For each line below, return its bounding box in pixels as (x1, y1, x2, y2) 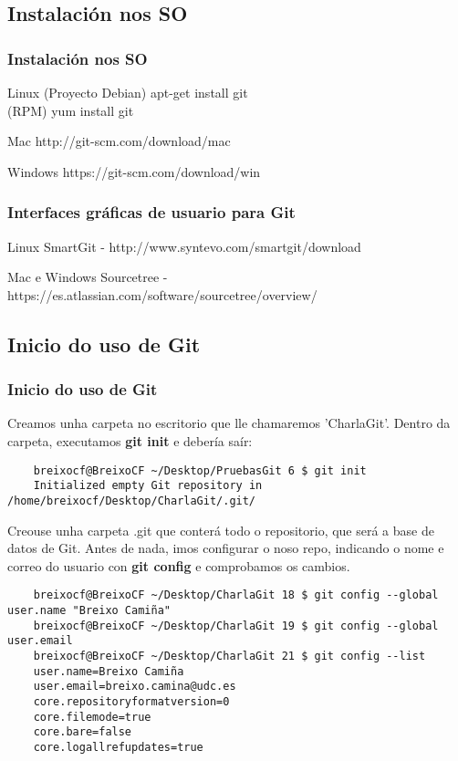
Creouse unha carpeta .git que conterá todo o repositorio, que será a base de (7, 520, 434, 539)
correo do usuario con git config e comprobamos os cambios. (7, 556, 350, 575)
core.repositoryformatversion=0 (33, 694, 230, 708)
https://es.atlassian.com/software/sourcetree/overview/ (7, 285, 317, 304)
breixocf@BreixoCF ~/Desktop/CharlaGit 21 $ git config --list (33, 649, 426, 662)
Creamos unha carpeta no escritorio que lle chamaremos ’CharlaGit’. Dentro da (7, 413, 451, 433)
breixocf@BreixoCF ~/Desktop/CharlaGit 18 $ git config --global (33, 589, 439, 602)
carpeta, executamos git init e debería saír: (7, 431, 253, 450)
